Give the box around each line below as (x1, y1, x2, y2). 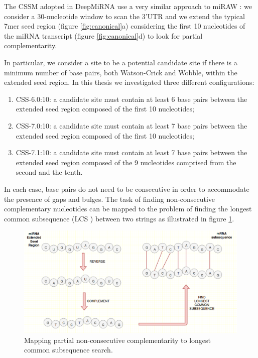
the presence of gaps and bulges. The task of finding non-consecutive (4, 193, 215, 204)
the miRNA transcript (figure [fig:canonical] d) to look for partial (4, 30, 203, 41)
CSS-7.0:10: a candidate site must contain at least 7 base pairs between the (16, 120, 247, 131)
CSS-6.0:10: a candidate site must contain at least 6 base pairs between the (16, 93, 247, 104)
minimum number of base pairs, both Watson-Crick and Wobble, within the (4, 67, 237, 77)
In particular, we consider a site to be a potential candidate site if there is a (4, 57, 237, 67)
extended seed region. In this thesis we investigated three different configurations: (4, 77, 254, 87)
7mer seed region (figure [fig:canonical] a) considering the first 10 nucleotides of (4, 21, 245, 31)
